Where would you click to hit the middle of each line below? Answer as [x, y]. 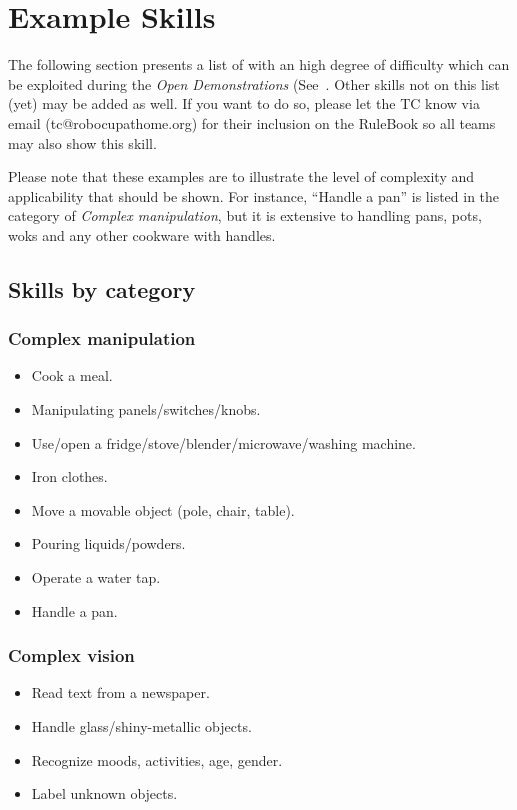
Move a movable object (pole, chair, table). [163, 509]
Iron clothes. [69, 476]
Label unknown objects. [104, 793]
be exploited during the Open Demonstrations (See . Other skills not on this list [254, 83]
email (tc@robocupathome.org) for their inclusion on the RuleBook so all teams [252, 122]
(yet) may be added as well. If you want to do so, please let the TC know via [244, 103]
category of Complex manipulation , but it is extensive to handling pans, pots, [245, 215]
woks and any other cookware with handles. [142, 234]
